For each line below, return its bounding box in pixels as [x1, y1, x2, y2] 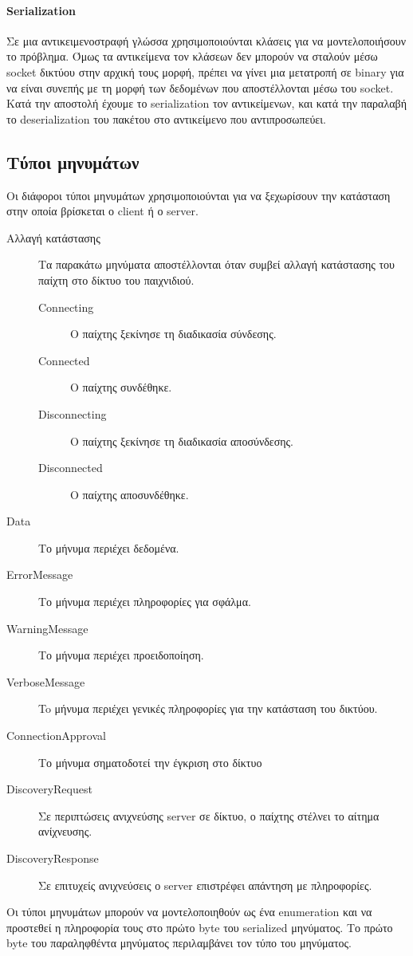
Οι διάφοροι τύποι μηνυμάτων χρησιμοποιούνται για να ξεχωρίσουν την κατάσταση [6, 187, 391, 203]
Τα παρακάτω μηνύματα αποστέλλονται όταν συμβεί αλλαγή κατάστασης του [38, 256, 395, 273]
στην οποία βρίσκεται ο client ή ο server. [6, 203, 199, 219]
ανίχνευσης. [38, 823, 92, 840]
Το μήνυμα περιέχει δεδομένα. [38, 539, 179, 556]
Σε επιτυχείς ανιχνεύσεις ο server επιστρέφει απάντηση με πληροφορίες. [38, 876, 372, 893]
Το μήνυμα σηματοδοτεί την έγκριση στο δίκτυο [38, 753, 262, 770]
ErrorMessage [6, 566, 73, 583]
